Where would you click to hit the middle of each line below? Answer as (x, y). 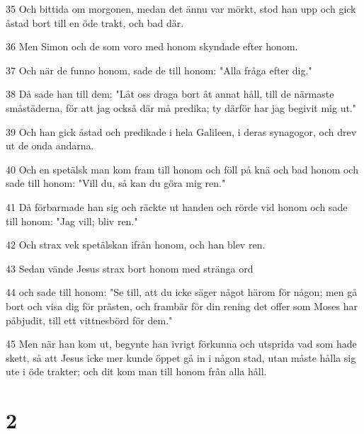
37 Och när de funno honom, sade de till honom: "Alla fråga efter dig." (159, 70)
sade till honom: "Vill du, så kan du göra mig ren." (116, 183)
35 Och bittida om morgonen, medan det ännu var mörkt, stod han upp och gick (181, 8)
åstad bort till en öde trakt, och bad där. (95, 22)
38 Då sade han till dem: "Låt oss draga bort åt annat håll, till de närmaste (170, 94)
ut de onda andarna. (50, 145)
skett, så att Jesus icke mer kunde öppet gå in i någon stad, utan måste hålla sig (181, 357)
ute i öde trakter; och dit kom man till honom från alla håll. (136, 371)
